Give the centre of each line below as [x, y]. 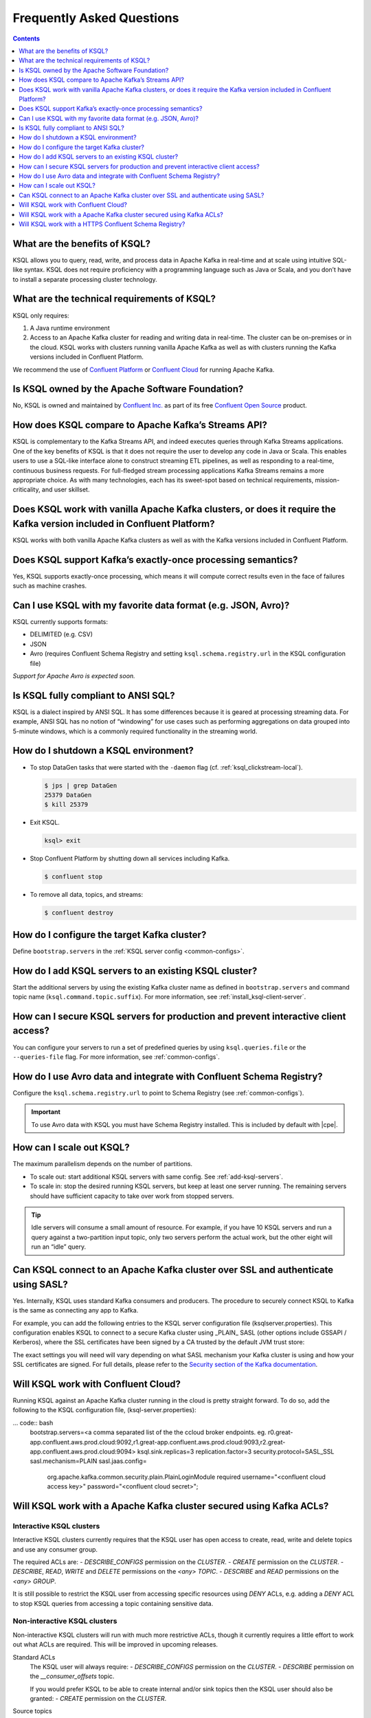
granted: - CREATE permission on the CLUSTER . [98, 1699]
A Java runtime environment [70, 328]
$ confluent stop [74, 877]
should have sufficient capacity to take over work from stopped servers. [132, 1196]
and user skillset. [66, 490]
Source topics [32, 1711]
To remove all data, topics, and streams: [87, 895]
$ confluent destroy [79, 913]
